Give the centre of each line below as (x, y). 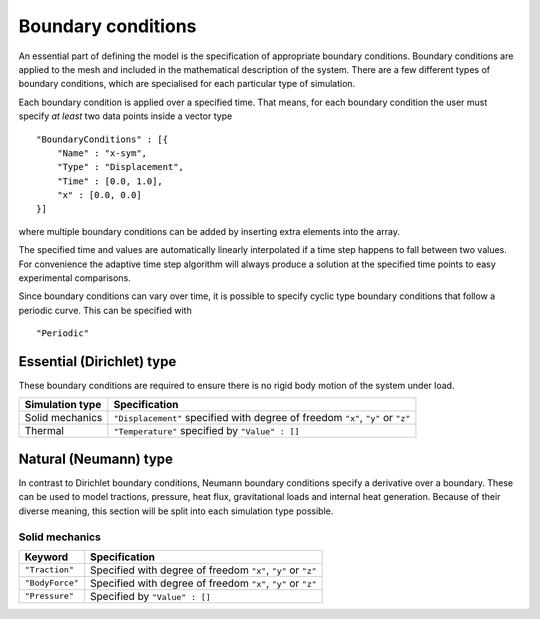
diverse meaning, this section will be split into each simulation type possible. (176, 511)
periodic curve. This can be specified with (105, 310)
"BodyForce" (51, 583)
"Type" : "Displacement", (120, 167)
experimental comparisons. (75, 278)
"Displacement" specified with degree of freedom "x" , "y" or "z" (262, 418)
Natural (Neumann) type (96, 458)
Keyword (46, 557)
